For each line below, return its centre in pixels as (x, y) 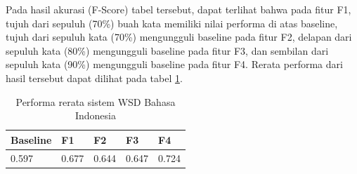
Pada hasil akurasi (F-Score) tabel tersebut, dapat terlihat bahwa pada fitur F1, (178, 9)
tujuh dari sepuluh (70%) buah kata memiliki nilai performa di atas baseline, (172, 23)
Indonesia (95, 115)
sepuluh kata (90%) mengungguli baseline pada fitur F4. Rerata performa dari (174, 64)
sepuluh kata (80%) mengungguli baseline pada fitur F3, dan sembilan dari (167, 50)
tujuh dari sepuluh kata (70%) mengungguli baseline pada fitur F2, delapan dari (179, 37)
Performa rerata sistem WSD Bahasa (96, 101)
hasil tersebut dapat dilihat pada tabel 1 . (94, 78)
